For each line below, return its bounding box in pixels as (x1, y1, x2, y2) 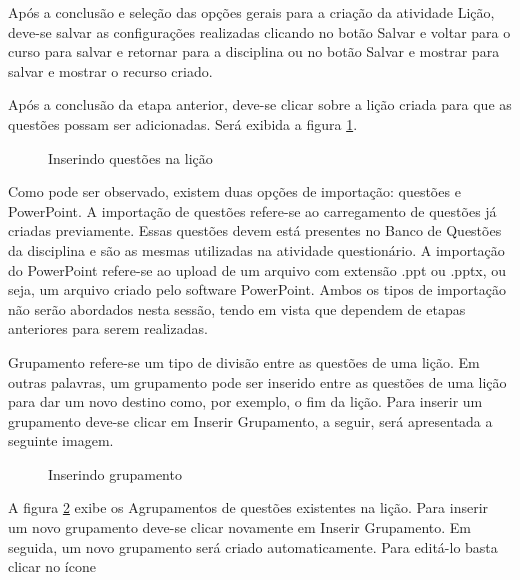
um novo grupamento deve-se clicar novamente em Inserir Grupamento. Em (8, 517, 471, 538)
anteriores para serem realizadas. (8, 318, 208, 339)
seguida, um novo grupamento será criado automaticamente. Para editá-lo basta (8, 536, 498, 557)
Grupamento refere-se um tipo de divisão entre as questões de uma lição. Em (8, 351, 480, 372)
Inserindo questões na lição (48, 147, 213, 168)
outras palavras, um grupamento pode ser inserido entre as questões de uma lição (8, 371, 507, 392)
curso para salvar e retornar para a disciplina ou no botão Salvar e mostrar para (8, 41, 500, 62)
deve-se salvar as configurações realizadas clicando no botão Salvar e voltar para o (8, 21, 511, 42)
